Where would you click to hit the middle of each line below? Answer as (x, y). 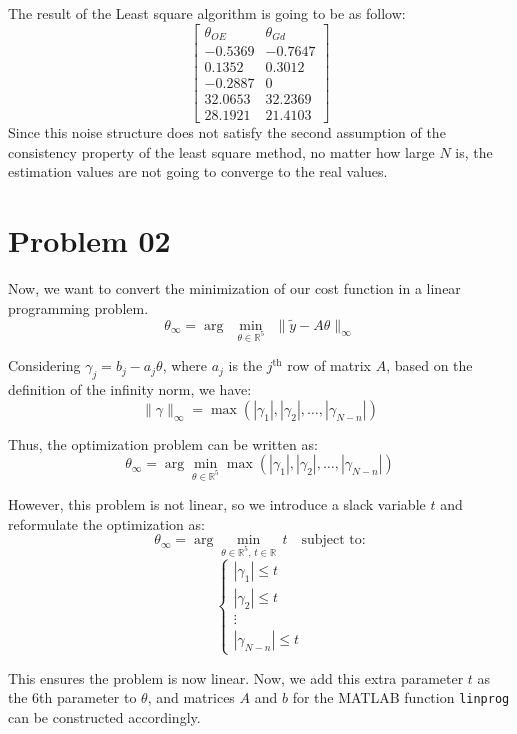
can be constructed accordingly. (104, 716)
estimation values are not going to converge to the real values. (198, 171)
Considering (44, 365)
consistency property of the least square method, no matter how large (221, 151)
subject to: (333, 540)
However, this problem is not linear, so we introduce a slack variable (217, 504)
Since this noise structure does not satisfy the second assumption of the (227, 132)
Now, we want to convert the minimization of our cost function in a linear (234, 288)
